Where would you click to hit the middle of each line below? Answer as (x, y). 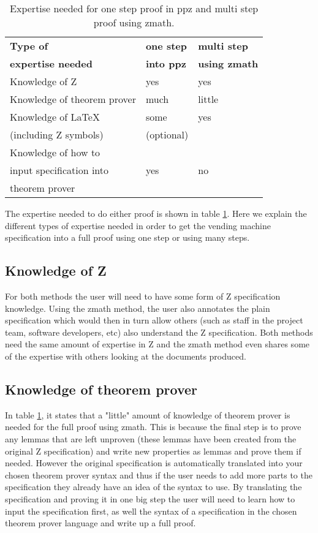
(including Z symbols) (57, 134)
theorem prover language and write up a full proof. (100, 523)
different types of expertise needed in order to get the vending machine (138, 225)
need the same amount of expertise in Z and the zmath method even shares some (157, 344)
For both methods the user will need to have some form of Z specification (143, 296)
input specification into (59, 170)
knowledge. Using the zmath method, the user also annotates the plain (138, 308)
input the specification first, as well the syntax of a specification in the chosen (151, 511)
